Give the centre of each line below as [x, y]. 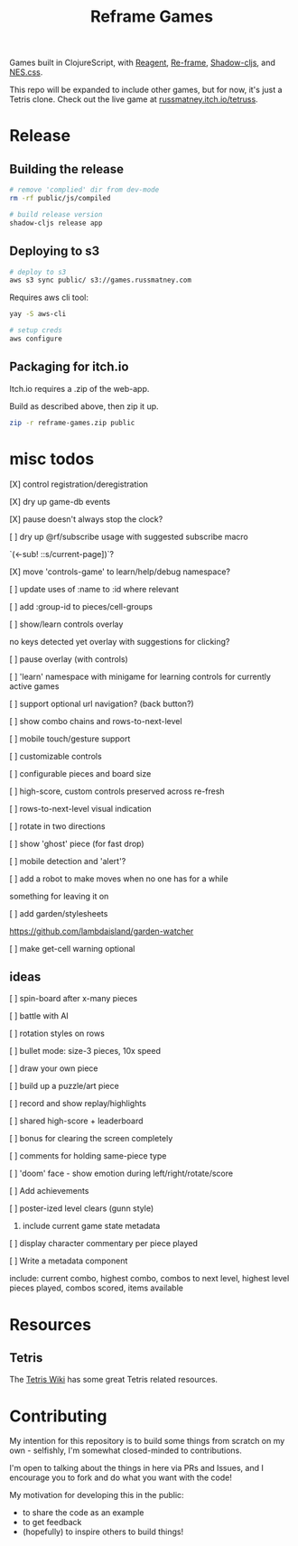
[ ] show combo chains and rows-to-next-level [96, 721]
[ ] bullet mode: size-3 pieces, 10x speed [85, 1051]
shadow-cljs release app [56, 223]
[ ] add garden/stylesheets [59, 913]
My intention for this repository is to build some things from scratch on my [147, 1441]
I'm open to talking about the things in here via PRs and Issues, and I [136, 1468]
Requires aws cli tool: [49, 298]
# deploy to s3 [38, 272]
